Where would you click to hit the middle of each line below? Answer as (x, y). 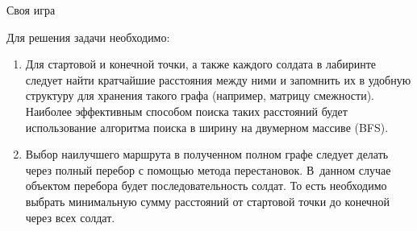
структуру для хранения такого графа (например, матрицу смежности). (200, 95)
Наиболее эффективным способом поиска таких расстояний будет (186, 111)
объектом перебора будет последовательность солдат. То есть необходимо (206, 186)
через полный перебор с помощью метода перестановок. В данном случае (208, 169)
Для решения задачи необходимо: (88, 37)
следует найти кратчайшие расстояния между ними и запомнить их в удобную (218, 79)
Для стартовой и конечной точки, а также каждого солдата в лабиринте (201, 64)
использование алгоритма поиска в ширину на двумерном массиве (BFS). (207, 127)
